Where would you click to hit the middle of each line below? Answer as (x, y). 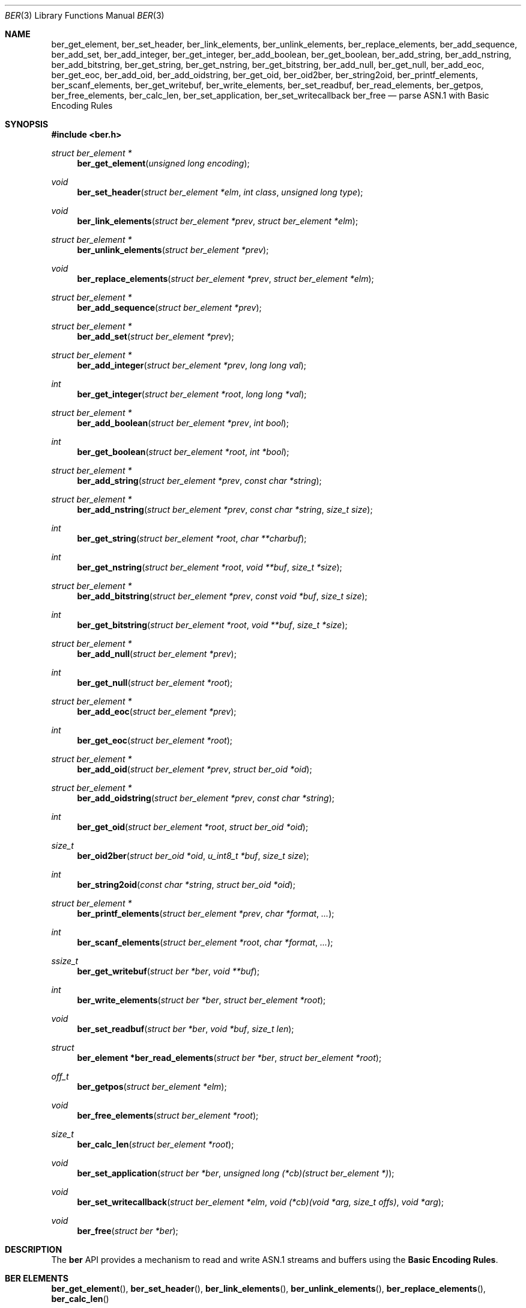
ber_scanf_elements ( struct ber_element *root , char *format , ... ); (205, 942)
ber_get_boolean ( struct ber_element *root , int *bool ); (183, 452)
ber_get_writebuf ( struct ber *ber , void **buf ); (168, 971)
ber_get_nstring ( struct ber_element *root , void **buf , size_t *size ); (210, 567)
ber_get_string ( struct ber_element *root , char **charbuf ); (192, 538)
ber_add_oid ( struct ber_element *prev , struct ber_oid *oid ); (195, 769)
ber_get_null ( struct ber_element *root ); (155, 683)
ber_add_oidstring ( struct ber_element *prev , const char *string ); (206, 798)
